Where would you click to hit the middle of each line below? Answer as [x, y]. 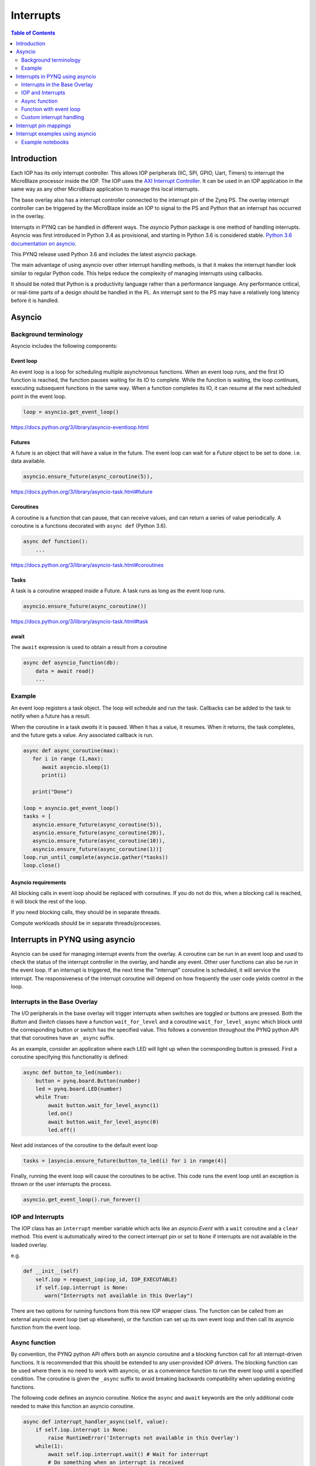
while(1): [49, 1446]
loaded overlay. [29, 1245]
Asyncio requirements [39, 883]
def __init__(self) [51, 1271]
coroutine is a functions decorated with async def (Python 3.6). [89, 526]
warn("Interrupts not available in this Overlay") [119, 1296]
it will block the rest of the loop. [49, 901]
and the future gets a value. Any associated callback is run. [82, 735]
